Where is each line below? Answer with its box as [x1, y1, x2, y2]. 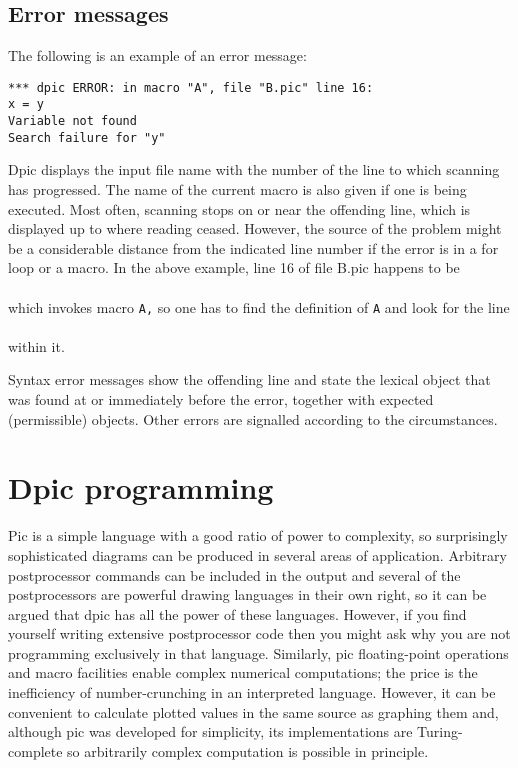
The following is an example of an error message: [8, 45, 307, 66]
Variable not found [8, 114, 137, 129]
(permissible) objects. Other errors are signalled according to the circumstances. [8, 408, 498, 429]
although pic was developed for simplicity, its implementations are [8, 721, 413, 742]
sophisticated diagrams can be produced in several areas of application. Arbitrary [8, 544, 507, 565]
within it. [8, 335, 65, 356]
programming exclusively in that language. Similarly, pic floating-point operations [8, 642, 509, 663]
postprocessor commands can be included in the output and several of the [8, 564, 461, 585]
